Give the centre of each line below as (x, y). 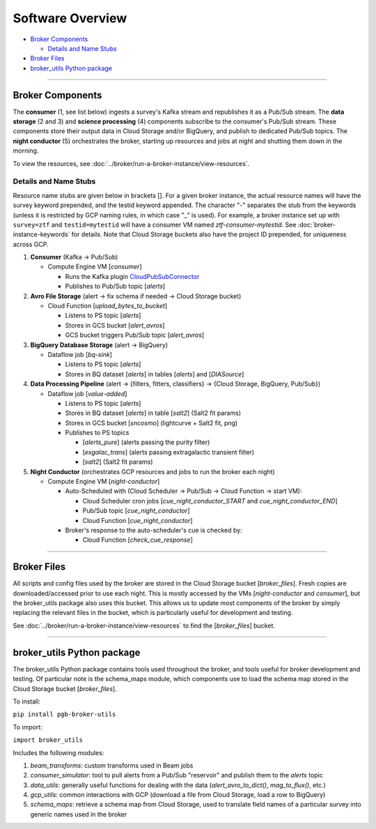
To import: (28, 727)
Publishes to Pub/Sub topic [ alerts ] (115, 287)
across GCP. (31, 244)
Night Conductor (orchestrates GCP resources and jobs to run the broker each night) (152, 471)
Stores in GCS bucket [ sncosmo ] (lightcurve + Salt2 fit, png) (151, 423)
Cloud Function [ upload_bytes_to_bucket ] (107, 306)
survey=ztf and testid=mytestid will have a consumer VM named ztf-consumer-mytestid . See (155, 225)
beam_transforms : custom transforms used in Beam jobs (112, 765)
